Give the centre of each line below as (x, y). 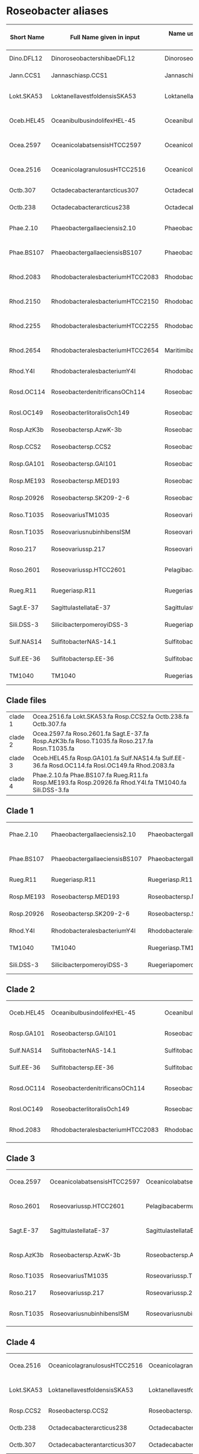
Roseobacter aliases (57, 11)
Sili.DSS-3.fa (51, 790)
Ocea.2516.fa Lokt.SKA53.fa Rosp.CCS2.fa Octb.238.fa (111, 716)
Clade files (26, 701)
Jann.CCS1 (25, 75)
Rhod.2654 (25, 350)
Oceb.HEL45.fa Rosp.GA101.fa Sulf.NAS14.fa (97, 758)
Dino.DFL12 (26, 58)
